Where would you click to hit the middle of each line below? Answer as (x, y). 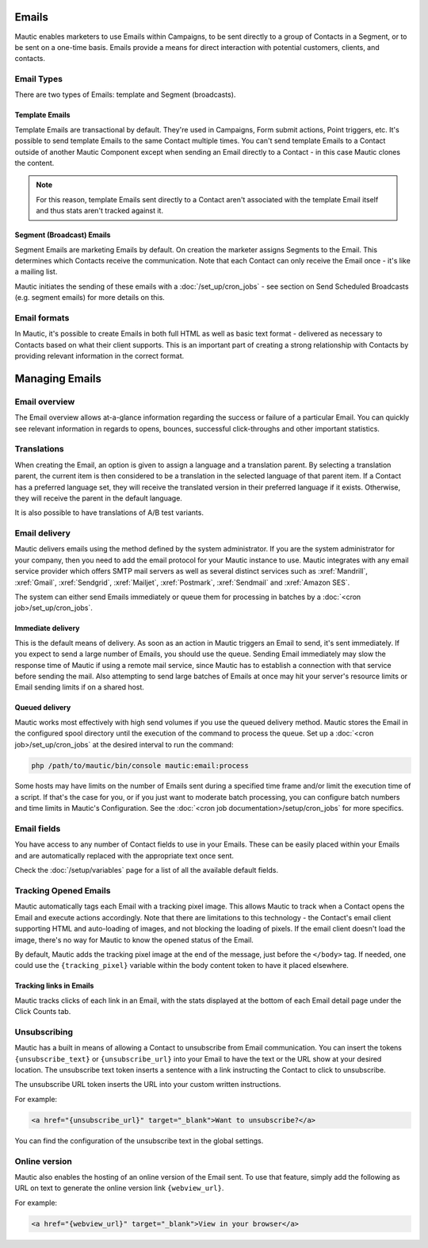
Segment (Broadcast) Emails (63, 235)
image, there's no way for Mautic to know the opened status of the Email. (134, 939)
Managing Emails (58, 378)
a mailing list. (36, 272)
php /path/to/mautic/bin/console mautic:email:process (140, 765)
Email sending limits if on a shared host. (79, 687)
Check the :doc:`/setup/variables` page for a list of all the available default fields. (147, 870)
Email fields (38, 829)
